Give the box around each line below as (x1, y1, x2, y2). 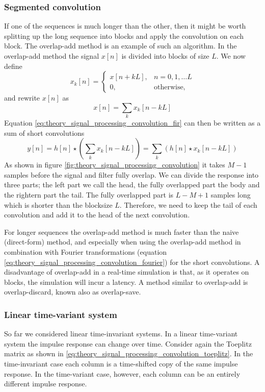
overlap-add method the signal (4, 51, 99, 61)
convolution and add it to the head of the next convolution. (4, 209, 190, 220)
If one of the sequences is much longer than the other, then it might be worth (4, 20, 246, 31)
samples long (210, 189, 251, 200)
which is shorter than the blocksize (4, 199, 113, 210)
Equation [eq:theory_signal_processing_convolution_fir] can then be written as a (4, 117, 261, 128)
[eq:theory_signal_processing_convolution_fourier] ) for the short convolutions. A (4, 256, 260, 267)
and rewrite (4, 92, 40, 103)
